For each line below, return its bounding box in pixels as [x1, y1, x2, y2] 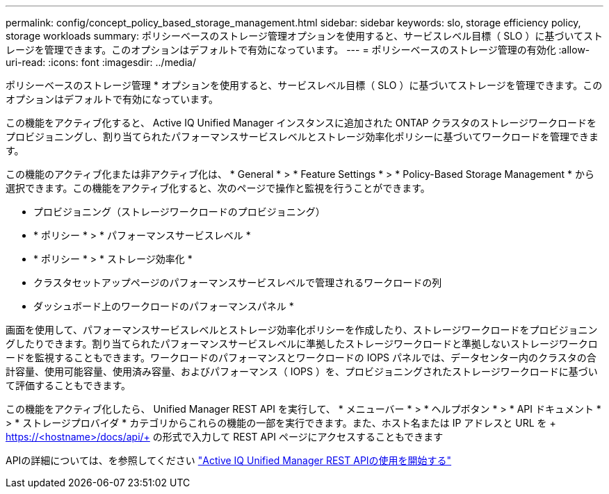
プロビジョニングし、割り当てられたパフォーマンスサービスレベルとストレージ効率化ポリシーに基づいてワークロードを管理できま [6, 131, 599, 142]
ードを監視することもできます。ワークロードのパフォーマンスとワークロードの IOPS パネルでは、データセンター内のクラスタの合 [6, 352, 596, 363]
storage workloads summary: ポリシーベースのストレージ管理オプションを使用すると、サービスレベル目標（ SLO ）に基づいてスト [6, 30, 603, 42]
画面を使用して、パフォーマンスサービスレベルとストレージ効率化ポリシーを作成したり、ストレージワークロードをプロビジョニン [6, 324, 598, 336]
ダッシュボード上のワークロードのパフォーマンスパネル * [33, 300, 294, 312]
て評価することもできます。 [6, 379, 131, 391]
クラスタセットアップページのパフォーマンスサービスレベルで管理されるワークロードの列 [33, 277, 442, 288]
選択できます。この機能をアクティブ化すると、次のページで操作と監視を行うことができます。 [6, 182, 430, 194]
